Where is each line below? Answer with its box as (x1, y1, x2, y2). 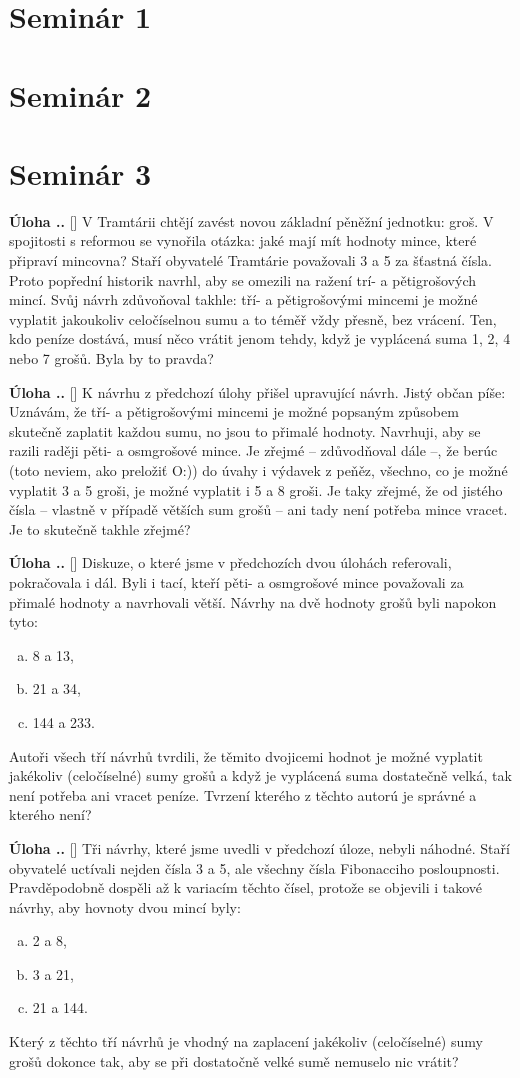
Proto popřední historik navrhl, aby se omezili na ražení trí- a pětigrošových (9, 269, 477, 290)
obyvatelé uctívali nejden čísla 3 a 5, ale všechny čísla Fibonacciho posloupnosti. (9, 857, 500, 878)
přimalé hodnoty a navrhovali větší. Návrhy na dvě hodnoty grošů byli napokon (9, 591, 497, 612)
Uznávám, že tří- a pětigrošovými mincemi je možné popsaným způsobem (9, 401, 459, 422)
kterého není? (9, 804, 92, 825)
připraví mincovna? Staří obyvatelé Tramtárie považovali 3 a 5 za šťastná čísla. (9, 250, 493, 271)
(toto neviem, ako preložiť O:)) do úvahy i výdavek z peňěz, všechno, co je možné (9, 460, 508, 480)
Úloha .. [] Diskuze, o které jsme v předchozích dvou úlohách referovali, (9, 552, 452, 573)
